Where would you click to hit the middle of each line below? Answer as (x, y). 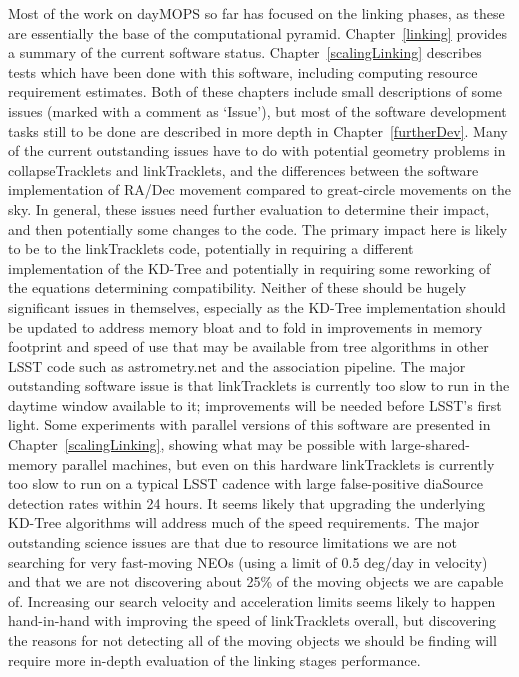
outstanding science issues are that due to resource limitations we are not (233, 542)
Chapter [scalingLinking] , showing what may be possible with (197, 444)
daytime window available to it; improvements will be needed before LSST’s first (255, 404)
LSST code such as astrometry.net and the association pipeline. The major (237, 365)
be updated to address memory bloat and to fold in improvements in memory (245, 326)
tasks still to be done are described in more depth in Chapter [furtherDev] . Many (258, 130)
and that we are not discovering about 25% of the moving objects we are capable (256, 581)
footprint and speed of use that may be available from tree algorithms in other (248, 346)
